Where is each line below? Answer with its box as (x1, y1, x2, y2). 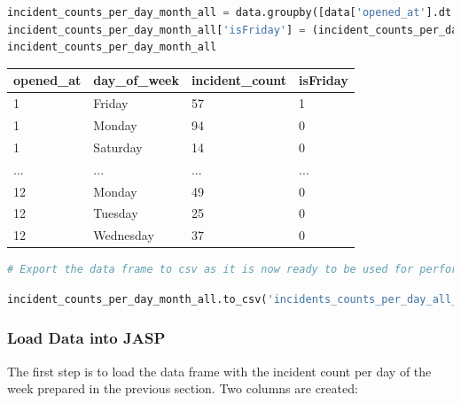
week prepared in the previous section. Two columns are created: (7, 379, 358, 398)
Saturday (93, 137, 143, 156)
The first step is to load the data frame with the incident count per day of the (7, 361, 432, 380)
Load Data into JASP (7, 327, 166, 349)
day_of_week (93, 71, 179, 89)
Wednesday (93, 226, 154, 244)
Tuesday (93, 204, 138, 222)
